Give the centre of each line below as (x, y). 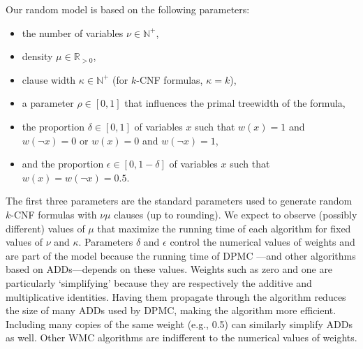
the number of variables (73, 32)
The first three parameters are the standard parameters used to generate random (179, 201)
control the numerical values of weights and (262, 242)
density (37, 56)
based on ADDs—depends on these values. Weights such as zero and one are (169, 269)
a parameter (48, 103)
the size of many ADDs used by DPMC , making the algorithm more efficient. (171, 310)
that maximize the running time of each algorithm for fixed (224, 228)
